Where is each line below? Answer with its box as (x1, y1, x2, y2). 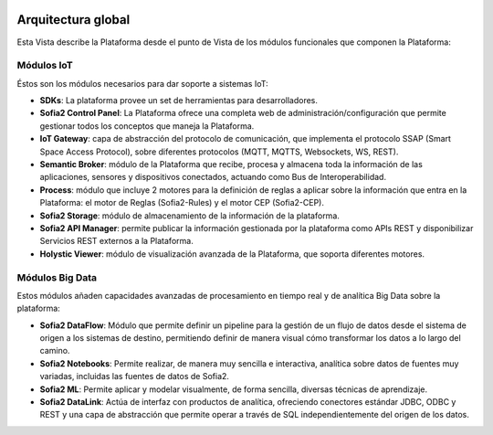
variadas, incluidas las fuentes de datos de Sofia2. (39, 371, 230, 382)
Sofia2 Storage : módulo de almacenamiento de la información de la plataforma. (39, 210, 340, 221)
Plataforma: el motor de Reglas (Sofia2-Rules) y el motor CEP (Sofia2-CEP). (39, 197, 324, 208)
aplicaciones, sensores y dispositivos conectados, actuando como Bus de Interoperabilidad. (39, 172, 387, 183)
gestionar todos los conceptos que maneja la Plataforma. (39, 120, 255, 132)
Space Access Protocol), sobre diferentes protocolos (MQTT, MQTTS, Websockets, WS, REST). (39, 146, 399, 157)
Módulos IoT (16, 59, 73, 72)
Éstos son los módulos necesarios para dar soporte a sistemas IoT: (16, 78, 268, 89)
